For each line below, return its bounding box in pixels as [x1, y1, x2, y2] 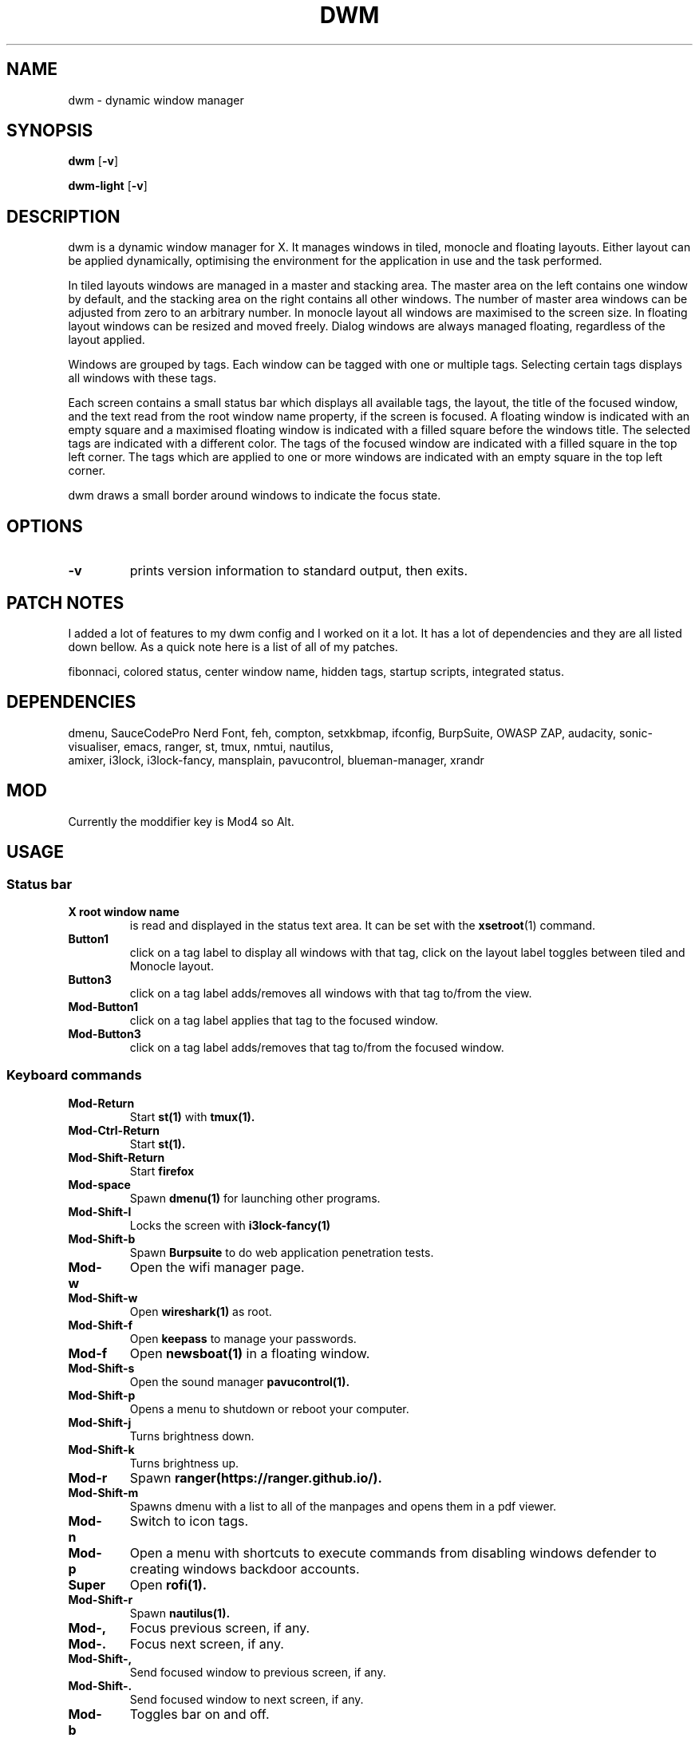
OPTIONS [6, 515, 83, 536]
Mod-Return [68, 1096, 135, 1110]
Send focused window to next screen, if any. [129, 1692, 364, 1706]
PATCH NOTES [6, 592, 124, 613]
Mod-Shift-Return [68, 1150, 165, 1164]
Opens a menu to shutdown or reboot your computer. [129, 1401, 409, 1416]
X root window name [68, 904, 180, 918]
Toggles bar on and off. [129, 1705, 270, 1722]
